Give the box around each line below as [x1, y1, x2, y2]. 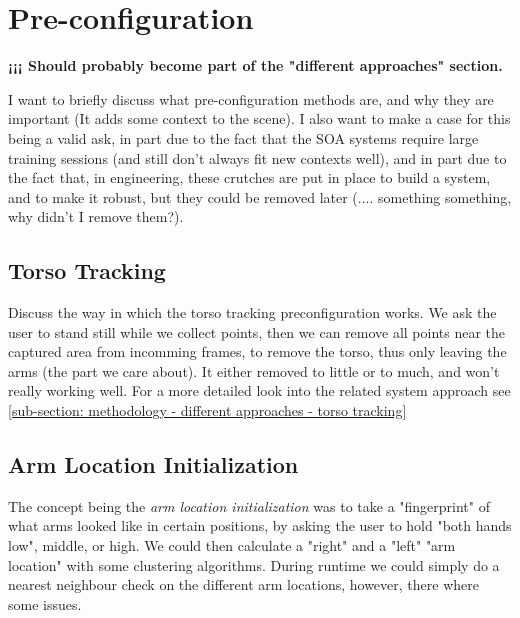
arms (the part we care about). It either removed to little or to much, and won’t [8, 360, 500, 381]
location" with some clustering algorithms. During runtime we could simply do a [8, 554, 500, 575]
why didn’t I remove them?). [8, 206, 184, 227]
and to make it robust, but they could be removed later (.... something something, [8, 186, 512, 207]
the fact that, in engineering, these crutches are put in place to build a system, [8, 167, 491, 188]
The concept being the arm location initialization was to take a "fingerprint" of [8, 495, 490, 516]
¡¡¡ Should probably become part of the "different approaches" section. [8, 55, 503, 76]
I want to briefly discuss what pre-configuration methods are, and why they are [8, 88, 494, 109]
